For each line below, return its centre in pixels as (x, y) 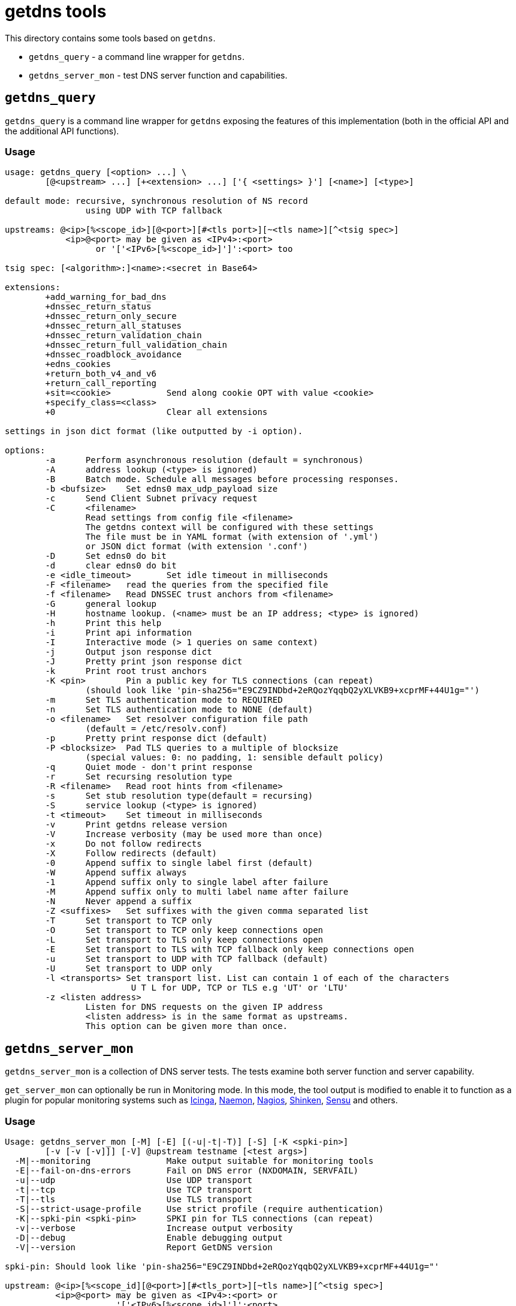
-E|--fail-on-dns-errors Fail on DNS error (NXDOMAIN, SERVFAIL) (187, 1170)
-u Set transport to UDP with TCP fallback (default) (187, 959)
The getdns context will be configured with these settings (230, 527)
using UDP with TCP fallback (154, 211)
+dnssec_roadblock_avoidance (114, 355)
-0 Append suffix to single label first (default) (179, 863)
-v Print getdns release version (136, 825)
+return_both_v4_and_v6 (101, 374)
